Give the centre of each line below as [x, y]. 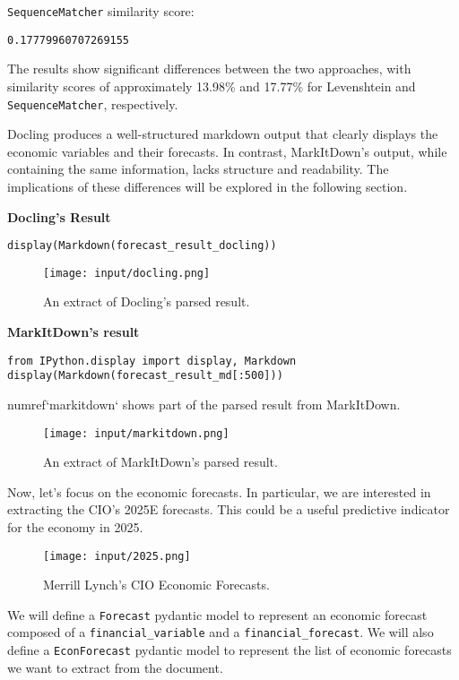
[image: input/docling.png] [127, 273]
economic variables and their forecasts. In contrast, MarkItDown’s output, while [227, 151]
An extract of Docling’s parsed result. [147, 301]
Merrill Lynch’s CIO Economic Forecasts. [156, 585]
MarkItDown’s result [74, 332]
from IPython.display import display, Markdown [152, 361]
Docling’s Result [59, 216]
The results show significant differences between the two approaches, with [209, 69]
